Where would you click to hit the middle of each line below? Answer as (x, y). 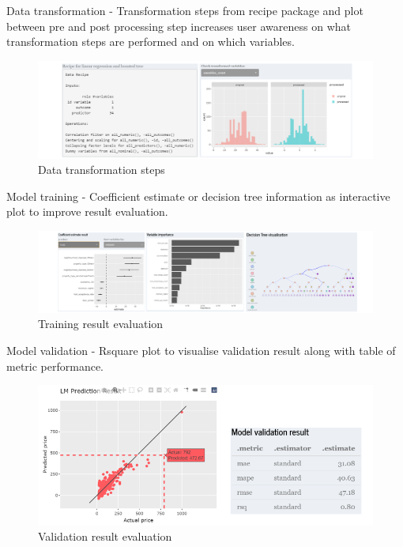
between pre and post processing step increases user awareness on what (179, 26)
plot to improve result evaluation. (87, 211)
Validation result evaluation (105, 536)
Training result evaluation (101, 324)
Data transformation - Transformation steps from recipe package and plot (185, 10)
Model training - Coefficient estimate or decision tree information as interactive (198, 196)
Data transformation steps (102, 170)
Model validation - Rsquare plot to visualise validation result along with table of (201, 351)
